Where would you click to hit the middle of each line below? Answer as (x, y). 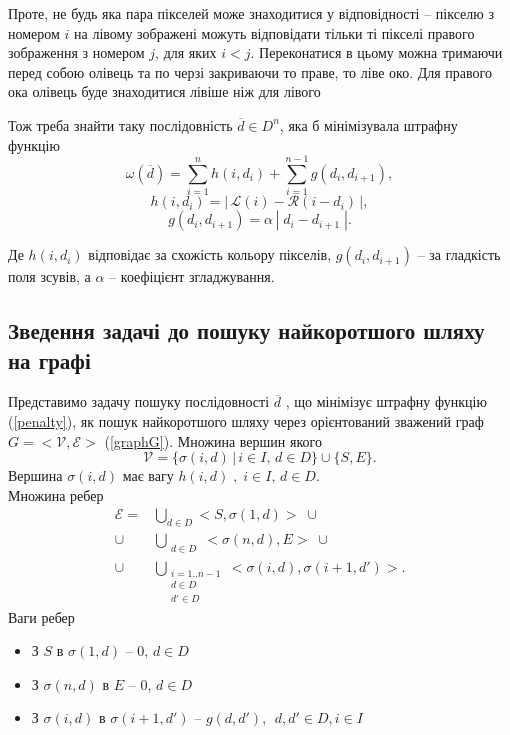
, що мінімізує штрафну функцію (386, 401)
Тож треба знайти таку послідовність (120, 124)
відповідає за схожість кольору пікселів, (210, 254)
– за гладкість (459, 254)
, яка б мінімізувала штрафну (368, 124)
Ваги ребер (41, 616)
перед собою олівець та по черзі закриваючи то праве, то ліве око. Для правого (250, 71)
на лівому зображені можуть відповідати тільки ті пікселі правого (274, 32)
